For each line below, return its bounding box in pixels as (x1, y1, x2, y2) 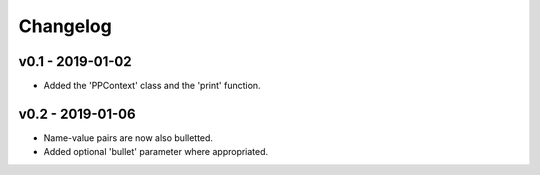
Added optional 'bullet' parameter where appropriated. (43, 146, 269, 158)
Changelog (18, 15, 112, 37)
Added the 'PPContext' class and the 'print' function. (43, 80, 261, 92)
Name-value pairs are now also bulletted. (43, 131, 214, 144)
